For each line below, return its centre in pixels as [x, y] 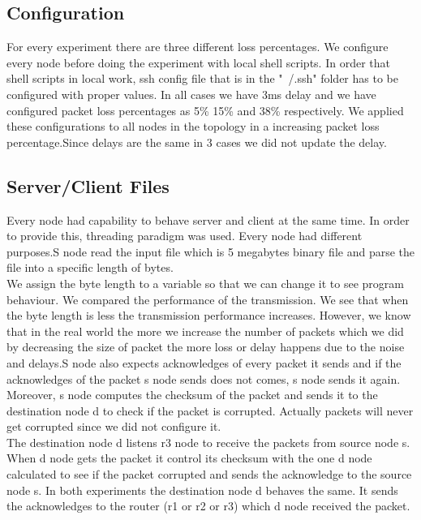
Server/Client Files [88, 185]
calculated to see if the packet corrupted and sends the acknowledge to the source [209, 474]
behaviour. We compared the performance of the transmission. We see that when [208, 299]
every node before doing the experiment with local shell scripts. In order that [198, 62]
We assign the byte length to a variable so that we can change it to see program [205, 283]
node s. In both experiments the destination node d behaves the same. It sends [202, 490]
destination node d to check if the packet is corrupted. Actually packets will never [210, 410]
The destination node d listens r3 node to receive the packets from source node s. [208, 442]
